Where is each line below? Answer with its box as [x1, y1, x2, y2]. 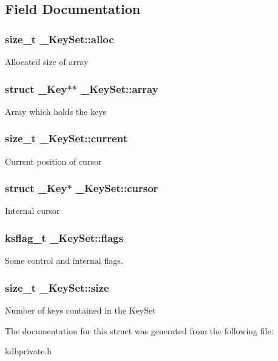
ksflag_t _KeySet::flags [5, 230, 123, 245]
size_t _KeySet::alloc [5, 31, 114, 46]
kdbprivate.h [5, 345, 52, 357]
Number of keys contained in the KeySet [5, 304, 156, 317]
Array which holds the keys [5, 105, 107, 117]
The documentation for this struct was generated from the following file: [5, 324, 274, 337]
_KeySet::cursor [75, 180, 158, 196]
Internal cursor [5, 204, 60, 217]
